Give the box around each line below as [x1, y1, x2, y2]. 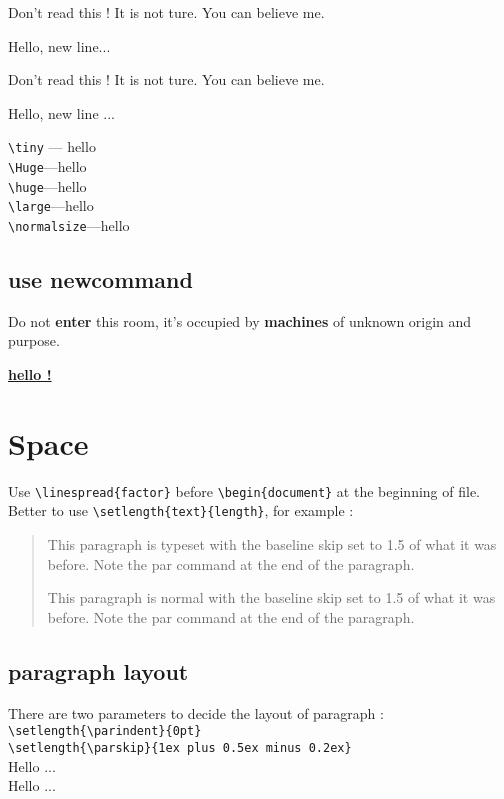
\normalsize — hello [8, 215, 130, 235]
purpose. [8, 330, 60, 351]
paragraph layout [8, 655, 189, 686]
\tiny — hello [8, 136, 96, 157]
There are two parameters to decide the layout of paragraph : [8, 702, 384, 723]
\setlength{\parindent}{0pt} [8, 724, 202, 739]
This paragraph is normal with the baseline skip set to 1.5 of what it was [47, 587, 496, 608]
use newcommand [8, 264, 193, 295]
